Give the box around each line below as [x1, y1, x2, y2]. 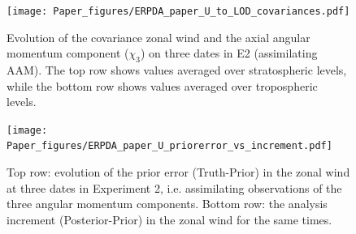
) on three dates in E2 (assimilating [140, 45, 318, 62]
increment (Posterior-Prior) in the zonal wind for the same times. [7, 211, 332, 228]
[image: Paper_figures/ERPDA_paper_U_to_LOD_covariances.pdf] [7, 6, 350, 17]
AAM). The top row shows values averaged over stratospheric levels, [7, 62, 347, 79]
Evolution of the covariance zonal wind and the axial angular [7, 28, 310, 45]
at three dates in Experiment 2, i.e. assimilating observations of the [7, 179, 342, 196]
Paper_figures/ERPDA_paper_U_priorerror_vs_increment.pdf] [7, 140, 332, 152]
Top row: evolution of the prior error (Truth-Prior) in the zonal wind [7, 164, 350, 181]
